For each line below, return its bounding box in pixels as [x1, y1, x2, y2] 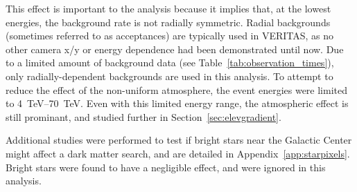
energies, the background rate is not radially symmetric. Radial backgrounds [6, 15, 331, 29]
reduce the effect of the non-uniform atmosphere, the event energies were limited [6, 82, 348, 97]
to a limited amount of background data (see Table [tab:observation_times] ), [6, 55, 334, 70]
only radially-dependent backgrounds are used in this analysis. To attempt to [6, 68, 333, 83]
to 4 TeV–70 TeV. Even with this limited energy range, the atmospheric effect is [6, 96, 349, 111]
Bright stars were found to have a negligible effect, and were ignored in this [6, 160, 326, 174]
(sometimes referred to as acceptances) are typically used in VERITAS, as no [6, 28, 334, 43]
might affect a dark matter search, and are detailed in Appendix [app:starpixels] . [6, 146, 350, 160]
